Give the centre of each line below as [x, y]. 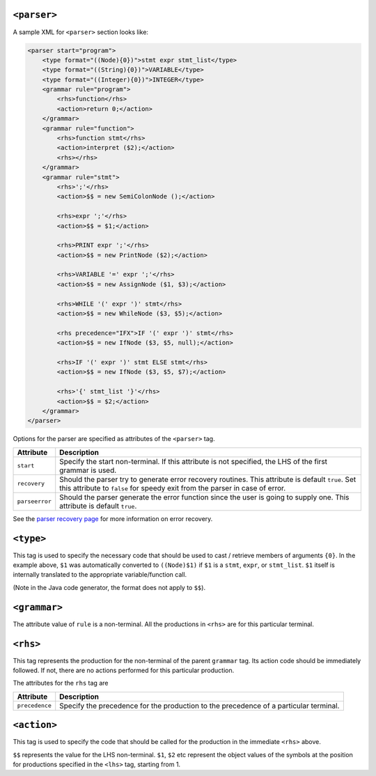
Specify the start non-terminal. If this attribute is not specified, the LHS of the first [193, 461]
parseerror [34, 502]
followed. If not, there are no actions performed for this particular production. [124, 670]
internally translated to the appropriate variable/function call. [100, 575]
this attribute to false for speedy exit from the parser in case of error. [173, 488]
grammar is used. [88, 470]
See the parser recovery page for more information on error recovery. [113, 518]
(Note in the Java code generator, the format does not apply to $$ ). [109, 587]
